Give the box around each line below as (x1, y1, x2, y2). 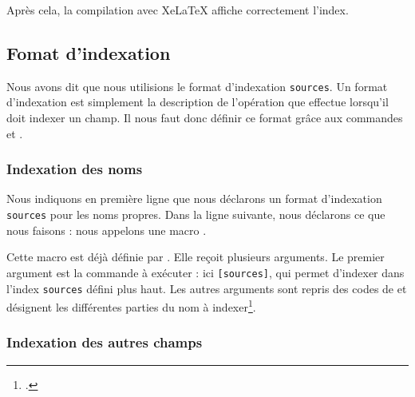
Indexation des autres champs (6, 332, 203, 352)
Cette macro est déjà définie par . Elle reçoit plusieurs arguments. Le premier (6, 248, 385, 265)
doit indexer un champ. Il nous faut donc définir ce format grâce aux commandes (6, 109, 403, 126)
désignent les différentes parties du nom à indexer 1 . (6, 296, 256, 315)
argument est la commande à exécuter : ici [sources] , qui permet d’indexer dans (6, 264, 405, 280)
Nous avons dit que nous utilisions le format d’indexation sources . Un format (6, 77, 388, 94)
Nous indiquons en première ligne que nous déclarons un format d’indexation (6, 190, 382, 207)
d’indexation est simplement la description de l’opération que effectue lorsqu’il (6, 93, 389, 110)
